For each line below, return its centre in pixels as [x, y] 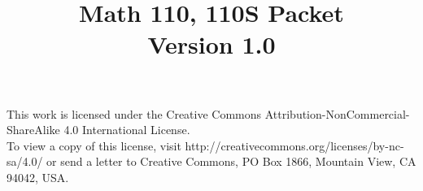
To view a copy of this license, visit [94, 145]
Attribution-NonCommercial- [337, 113]
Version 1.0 [211, 44]
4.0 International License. [127, 130]
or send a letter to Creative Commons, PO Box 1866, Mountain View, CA [231, 161]
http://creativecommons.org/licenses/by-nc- [294, 145]
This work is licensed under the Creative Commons [134, 113]
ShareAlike [33, 130]
